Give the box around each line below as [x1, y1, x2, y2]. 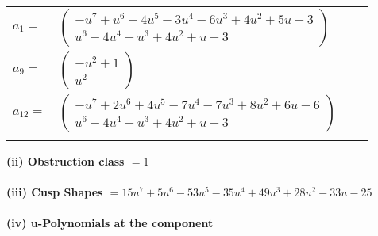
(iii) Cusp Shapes [6, 184, 103, 200]
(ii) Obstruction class [6, 153, 125, 169]
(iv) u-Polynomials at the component [6, 215, 214, 231]
